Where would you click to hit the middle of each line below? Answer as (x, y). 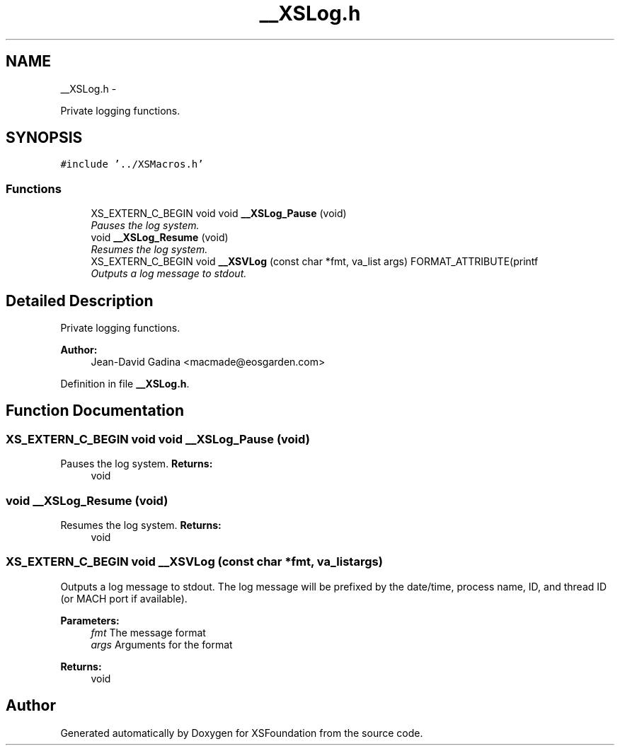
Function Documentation (95, 411)
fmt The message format (148, 632)
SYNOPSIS (44, 138)
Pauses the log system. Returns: (137, 464)
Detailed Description (80, 301)
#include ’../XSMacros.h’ (132, 164)
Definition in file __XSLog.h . (125, 384)
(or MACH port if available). (124, 598)
